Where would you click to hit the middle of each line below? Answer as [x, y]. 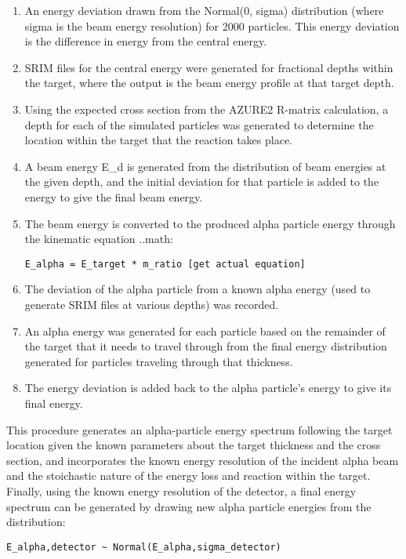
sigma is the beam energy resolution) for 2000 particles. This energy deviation [212, 25]
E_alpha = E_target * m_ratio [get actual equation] [165, 264]
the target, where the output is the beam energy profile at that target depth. [209, 83]
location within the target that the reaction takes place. [159, 140]
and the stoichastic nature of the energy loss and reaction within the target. [188, 476]
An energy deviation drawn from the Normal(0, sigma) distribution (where [204, 10]
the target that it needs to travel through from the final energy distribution [206, 346]
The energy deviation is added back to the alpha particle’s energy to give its [208, 388]
